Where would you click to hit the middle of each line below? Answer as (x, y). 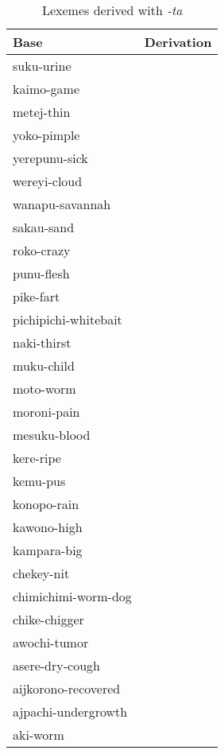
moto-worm (44, 389)
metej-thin (42, 112)
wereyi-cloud (48, 181)
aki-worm (39, 735)
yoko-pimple (46, 135)
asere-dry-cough (56, 665)
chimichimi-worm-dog (72, 596)
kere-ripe (37, 458)
